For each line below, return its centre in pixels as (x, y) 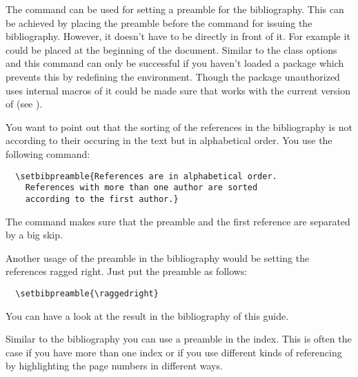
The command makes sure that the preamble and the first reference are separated (178, 221)
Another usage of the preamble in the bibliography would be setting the (158, 257)
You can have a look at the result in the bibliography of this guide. (147, 315)
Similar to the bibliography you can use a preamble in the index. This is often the (179, 339)
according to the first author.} (102, 199)
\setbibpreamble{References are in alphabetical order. (146, 176)
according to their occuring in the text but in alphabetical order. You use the (169, 140)
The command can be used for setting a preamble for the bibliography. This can (175, 9)
